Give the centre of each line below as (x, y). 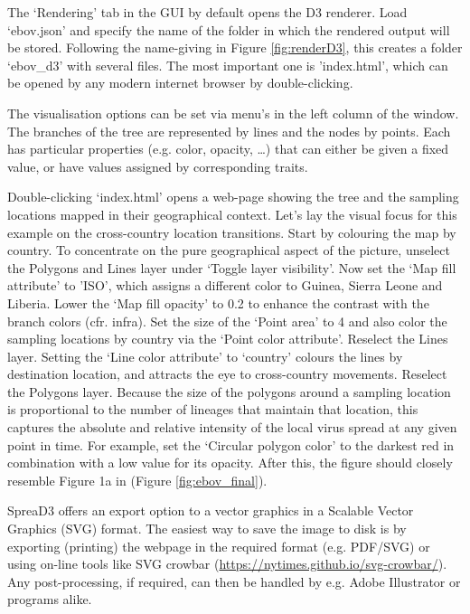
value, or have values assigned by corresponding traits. (158, 166)
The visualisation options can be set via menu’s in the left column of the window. (233, 113)
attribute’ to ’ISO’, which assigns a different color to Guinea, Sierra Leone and (225, 285)
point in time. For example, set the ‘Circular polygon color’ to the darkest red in (231, 444)
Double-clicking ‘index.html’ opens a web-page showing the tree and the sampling (233, 197)
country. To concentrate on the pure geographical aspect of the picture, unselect (229, 250)
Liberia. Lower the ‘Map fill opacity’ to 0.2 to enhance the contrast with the (218, 302)
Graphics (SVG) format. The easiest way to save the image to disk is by (207, 529)
